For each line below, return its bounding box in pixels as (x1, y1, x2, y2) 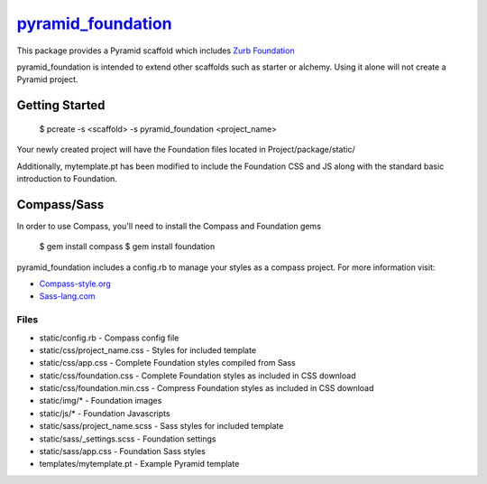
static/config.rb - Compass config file (39, 332, 179, 343)
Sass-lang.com (39, 291, 96, 302)
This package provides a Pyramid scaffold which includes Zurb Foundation (16, 45, 295, 56)
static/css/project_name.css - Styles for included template (39, 344, 257, 356)
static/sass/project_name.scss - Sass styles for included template (39, 421, 284, 432)
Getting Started (16, 98, 106, 113)
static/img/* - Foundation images (39, 396, 162, 406)
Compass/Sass (16, 197, 105, 212)
